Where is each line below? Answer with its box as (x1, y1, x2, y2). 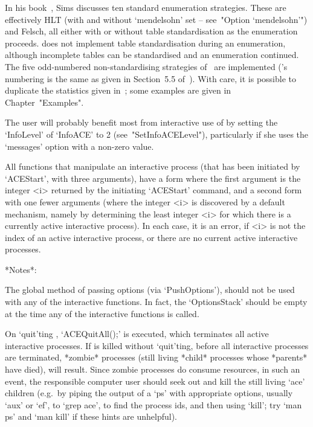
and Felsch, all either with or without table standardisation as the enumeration (5, 25, 298, 37)
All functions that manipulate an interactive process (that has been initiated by (5, 160, 300, 173)
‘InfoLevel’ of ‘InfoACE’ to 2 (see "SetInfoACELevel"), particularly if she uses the (5, 127, 309, 140)
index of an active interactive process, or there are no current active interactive (5, 231, 298, 243)
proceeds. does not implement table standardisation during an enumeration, (5, 36, 286, 49)
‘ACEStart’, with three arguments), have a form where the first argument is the (5, 172, 301, 184)
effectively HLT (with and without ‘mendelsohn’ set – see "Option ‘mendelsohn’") (5, 13, 308, 25)
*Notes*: (5, 263, 37, 275)
